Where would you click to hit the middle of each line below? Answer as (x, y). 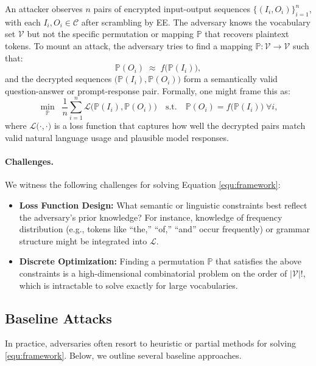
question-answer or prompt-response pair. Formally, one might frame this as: (148, 90)
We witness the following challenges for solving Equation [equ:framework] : (143, 185)
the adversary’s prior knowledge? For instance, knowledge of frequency (151, 217)
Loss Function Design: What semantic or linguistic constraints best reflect (163, 205)
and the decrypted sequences (58, 79)
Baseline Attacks (58, 318)
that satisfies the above (258, 261)
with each (23, 22)
